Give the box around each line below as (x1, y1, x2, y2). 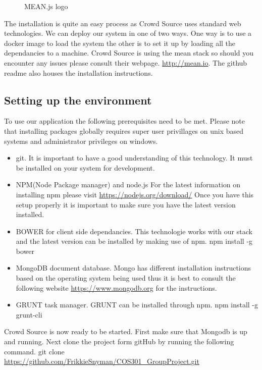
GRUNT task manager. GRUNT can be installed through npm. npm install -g (16, 299, 258, 310)
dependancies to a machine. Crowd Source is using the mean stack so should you (4, 47, 254, 58)
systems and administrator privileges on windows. (4, 135, 158, 146)
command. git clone (4, 346, 65, 356)
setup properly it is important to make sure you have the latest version (16, 199, 236, 209)
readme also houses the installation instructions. (4, 67, 153, 78)
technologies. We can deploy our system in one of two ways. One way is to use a (4, 28, 252, 38)
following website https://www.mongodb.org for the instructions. (16, 282, 217, 293)
